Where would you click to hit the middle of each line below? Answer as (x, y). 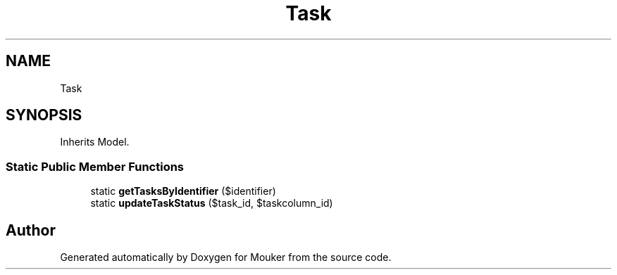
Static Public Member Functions (95, 166)
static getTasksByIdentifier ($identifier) (183, 191)
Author (31, 230)
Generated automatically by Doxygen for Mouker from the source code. (226, 257)
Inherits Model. (95, 142)
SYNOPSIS (44, 115)
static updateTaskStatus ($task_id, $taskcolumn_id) (212, 203)
